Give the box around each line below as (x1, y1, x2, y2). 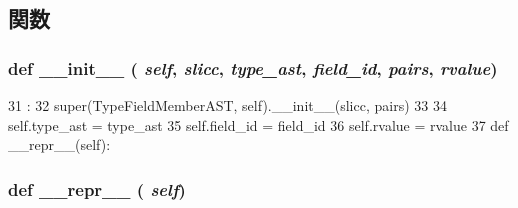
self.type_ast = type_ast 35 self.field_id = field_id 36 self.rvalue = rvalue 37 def (8, 114, 509, 135)
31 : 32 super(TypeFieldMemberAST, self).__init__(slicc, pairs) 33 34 (8, 95, 447, 115)
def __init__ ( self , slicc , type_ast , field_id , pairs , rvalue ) (8, 55, 498, 80)
